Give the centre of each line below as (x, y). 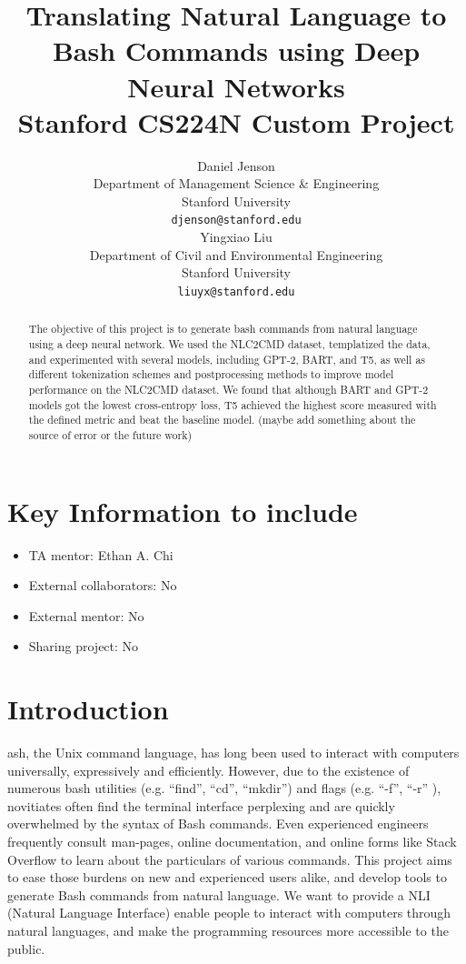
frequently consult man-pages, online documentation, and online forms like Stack (232, 842)
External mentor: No (86, 615)
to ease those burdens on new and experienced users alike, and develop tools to (227, 877)
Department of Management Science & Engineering (236, 183)
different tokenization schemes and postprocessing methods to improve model (211, 374)
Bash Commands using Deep (236, 50)
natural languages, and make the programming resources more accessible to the (228, 930)
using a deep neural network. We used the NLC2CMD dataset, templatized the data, (229, 344)
